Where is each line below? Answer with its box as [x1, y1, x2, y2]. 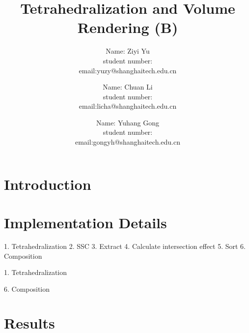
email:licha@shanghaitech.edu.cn [79, 101, 177, 111]
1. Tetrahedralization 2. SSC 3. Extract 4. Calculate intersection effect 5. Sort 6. [4, 241, 246, 251]
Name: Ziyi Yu [106, 46, 150, 56]
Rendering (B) [77, 17, 178, 37]
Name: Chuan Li [103, 82, 153, 92]
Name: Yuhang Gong [96, 117, 160, 127]
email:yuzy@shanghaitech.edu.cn [79, 65, 177, 75]
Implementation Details [4, 212, 167, 233]
